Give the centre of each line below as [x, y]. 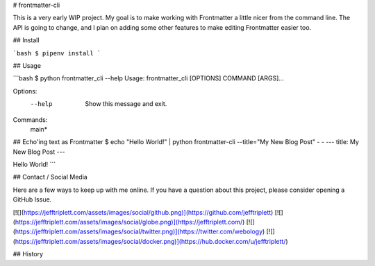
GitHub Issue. [32, 199]
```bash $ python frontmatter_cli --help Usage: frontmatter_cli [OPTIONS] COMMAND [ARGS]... [149, 78]
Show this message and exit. [126, 104]
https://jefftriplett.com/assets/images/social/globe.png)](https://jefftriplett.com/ [129, 222]
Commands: [30, 119]
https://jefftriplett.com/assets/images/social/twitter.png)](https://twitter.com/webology [139, 231]
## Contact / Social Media [50, 177]
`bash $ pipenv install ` [57, 53]
